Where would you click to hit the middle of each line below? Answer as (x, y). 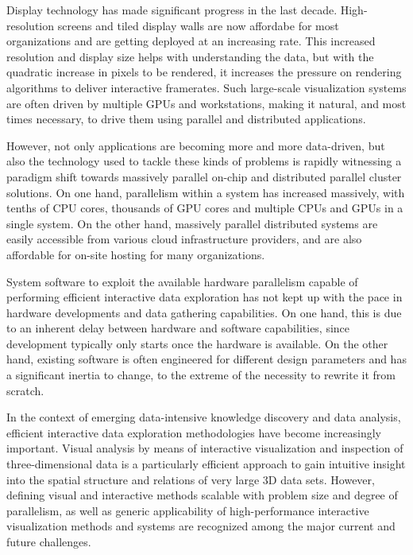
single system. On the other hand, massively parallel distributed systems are (192, 223)
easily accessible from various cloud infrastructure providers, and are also (184, 239)
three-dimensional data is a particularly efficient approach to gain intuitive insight (206, 464)
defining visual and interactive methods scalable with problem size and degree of (202, 495)
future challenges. (49, 541)
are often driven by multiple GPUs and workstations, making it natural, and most (206, 103)
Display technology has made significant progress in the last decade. (172, 10)
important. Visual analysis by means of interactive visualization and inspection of (205, 448)
